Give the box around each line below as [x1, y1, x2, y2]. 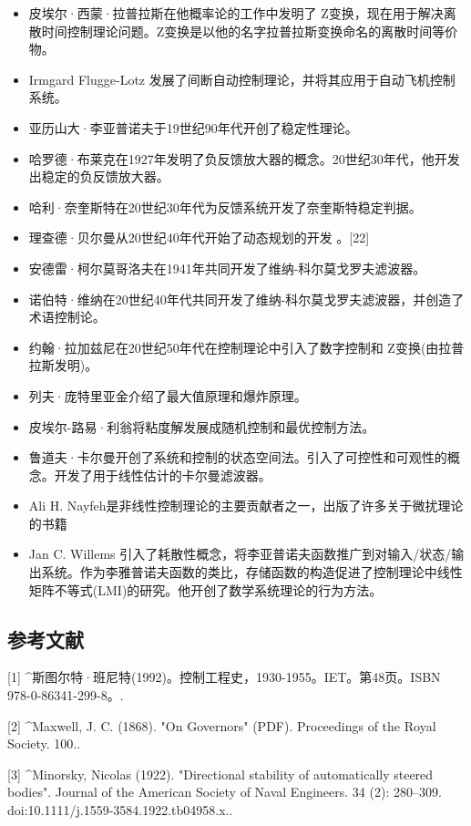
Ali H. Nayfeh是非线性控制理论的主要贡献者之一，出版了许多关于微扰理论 [28, 496, 464, 515]
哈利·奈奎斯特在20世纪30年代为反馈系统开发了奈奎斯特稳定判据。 [28, 197, 422, 216]
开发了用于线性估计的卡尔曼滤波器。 [54, 465, 271, 484]
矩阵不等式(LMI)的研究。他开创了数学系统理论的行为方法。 [28, 580, 383, 599]
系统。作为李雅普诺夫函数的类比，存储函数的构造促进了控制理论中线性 [41, 563, 463, 582]
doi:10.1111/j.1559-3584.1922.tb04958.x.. [7, 800, 233, 820]
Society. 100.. [7, 734, 81, 753]
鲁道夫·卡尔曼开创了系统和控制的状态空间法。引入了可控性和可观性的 [28, 448, 447, 467]
